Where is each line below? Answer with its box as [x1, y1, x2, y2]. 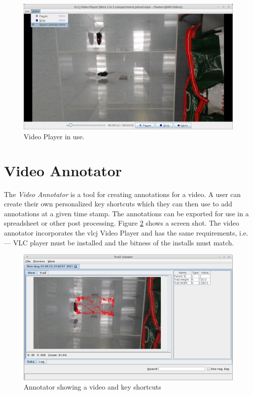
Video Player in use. [24, 131, 85, 141]
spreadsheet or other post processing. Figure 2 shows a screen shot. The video [4, 218, 239, 228]
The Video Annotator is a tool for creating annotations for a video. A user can [4, 189, 241, 199]
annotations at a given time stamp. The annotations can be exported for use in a [4, 208, 249, 218]
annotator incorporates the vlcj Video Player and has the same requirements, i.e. [4, 228, 249, 238]
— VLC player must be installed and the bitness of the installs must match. [4, 237, 234, 247]
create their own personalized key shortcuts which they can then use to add [4, 198, 232, 209]
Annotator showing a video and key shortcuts [24, 382, 161, 392]
